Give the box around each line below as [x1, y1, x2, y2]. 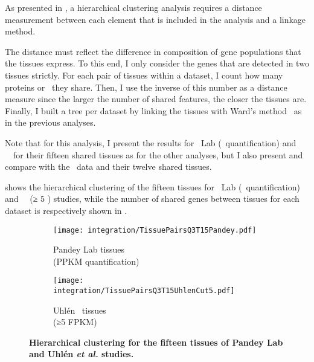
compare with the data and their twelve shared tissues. [5, 160, 212, 173]
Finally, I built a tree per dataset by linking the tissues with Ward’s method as [5, 104, 302, 117]
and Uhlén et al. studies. [29, 347, 134, 360]
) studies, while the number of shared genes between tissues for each [47, 192, 300, 205]
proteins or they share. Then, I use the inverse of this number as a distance [5, 80, 287, 93]
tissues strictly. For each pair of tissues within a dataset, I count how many [5, 68, 283, 81]
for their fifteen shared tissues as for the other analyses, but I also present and [13, 148, 303, 161]
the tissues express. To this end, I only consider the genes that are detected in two [5, 57, 309, 69]
